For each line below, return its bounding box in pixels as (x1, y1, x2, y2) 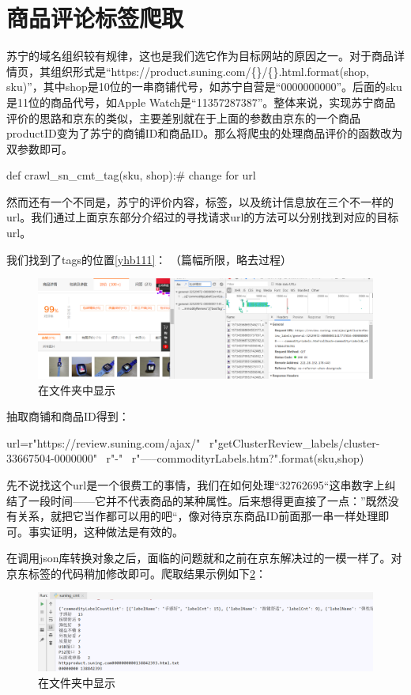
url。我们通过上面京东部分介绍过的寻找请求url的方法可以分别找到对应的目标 (6, 209, 399, 225)
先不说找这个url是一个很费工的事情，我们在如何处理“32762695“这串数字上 (6, 476, 385, 493)
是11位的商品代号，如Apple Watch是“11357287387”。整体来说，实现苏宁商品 (6, 93, 396, 110)
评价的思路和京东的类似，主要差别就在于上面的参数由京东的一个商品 (6, 109, 360, 126)
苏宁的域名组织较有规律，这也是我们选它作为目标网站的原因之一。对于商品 (6, 47, 394, 64)
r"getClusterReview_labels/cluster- (209, 434, 380, 451)
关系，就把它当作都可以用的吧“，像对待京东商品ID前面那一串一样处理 (17, 508, 379, 524)
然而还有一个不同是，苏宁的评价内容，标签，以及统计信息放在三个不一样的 (6, 193, 394, 210)
